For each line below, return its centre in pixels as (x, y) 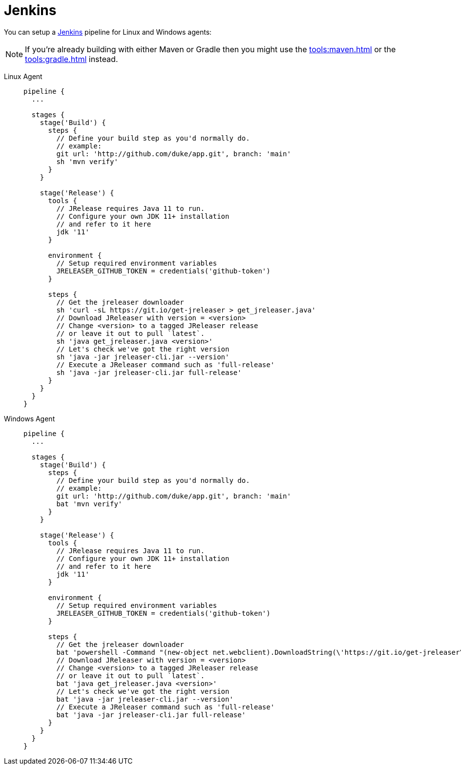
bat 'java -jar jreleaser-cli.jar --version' (145, 699)
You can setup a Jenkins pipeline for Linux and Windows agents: (108, 32)
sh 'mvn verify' (87, 161)
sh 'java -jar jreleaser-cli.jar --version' (143, 357)
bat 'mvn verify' (89, 504)
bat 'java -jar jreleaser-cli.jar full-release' (151, 715)
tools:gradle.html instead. (72, 59)
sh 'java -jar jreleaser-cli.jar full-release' (149, 372)
